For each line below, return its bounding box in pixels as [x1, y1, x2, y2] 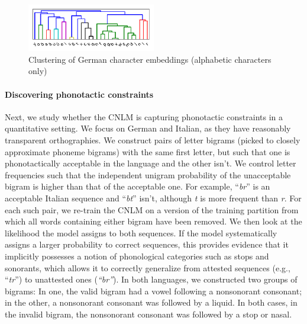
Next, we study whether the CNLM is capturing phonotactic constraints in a [5, 110, 283, 123]
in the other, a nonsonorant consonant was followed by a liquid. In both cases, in [5, 296, 298, 309]
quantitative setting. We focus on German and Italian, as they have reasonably [5, 122, 291, 134]
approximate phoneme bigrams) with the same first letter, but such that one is [5, 145, 290, 158]
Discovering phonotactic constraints [5, 88, 154, 100]
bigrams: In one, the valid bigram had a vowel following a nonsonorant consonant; [5, 284, 302, 297]
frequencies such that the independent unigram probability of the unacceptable [5, 168, 291, 181]
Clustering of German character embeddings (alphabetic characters [28, 53, 272, 65]
